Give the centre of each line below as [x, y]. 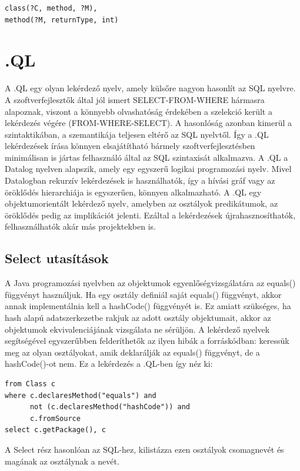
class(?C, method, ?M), [51, 8]
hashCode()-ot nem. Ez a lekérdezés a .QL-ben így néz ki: [109, 364]
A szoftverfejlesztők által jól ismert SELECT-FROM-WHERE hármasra [135, 99]
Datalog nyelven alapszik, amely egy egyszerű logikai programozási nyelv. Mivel [148, 169]
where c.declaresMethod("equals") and [81, 395]
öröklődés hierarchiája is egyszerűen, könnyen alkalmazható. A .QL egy [133, 192]
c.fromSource [55, 418]
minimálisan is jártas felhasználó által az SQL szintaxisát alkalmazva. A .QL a [146, 157]
